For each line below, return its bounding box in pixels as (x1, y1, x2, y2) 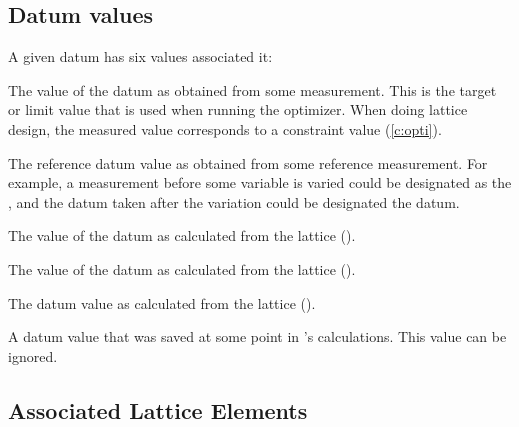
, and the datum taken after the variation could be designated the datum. (8, 191, 460, 212)
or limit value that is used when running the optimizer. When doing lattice (8, 99, 468, 120)
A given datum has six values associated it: (8, 46, 273, 67)
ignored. (8, 345, 58, 366)
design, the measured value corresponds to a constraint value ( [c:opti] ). (8, 118, 442, 139)
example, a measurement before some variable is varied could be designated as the (8, 172, 512, 193)
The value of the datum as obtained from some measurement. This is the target (8, 79, 497, 100)
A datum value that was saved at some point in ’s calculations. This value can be (8, 326, 507, 347)
